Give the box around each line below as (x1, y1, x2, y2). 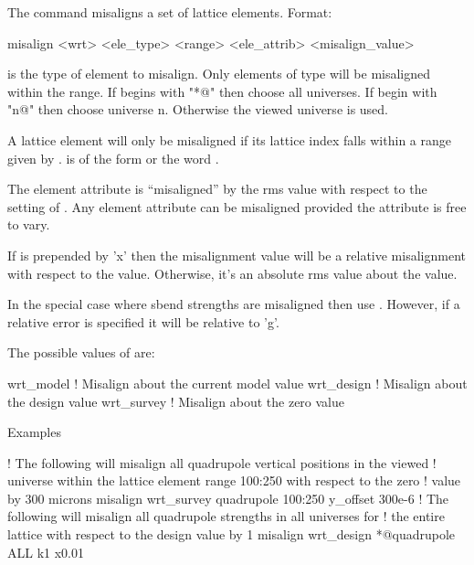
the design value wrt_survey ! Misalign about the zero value (7, 391, 345, 410)
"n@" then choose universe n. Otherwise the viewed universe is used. (7, 100, 389, 119)
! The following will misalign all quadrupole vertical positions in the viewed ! (7, 453, 437, 472)
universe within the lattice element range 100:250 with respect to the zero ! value (7, 471, 461, 490)
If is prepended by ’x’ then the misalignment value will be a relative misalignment (7, 245, 466, 264)
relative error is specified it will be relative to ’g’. (7, 312, 279, 331)
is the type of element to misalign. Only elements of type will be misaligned (7, 64, 431, 83)
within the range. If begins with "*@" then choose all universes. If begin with (7, 81, 437, 101)
